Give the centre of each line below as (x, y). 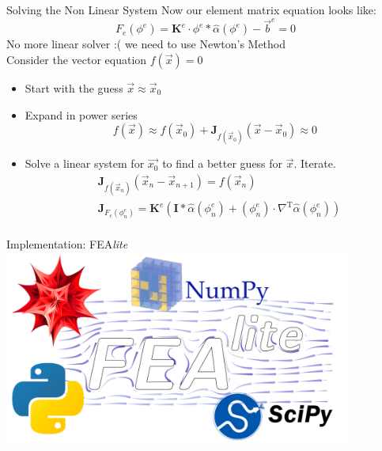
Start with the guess (74, 87)
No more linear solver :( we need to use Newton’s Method (146, 44)
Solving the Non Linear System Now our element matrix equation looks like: (191, 9)
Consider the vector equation (77, 59)
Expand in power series (81, 114)
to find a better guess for (223, 163)
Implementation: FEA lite (67, 244)
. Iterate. (315, 163)
